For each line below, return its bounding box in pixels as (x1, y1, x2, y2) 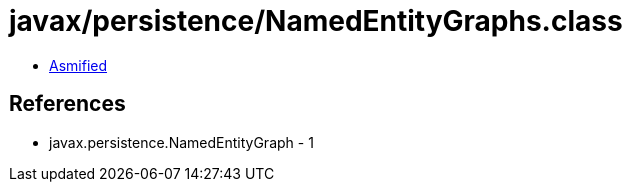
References (9, 91, 126, 117)
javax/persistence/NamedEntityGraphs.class (9, 4, 623, 38)
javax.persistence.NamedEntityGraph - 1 (49, 133, 314, 151)
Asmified (49, 56, 108, 74)
